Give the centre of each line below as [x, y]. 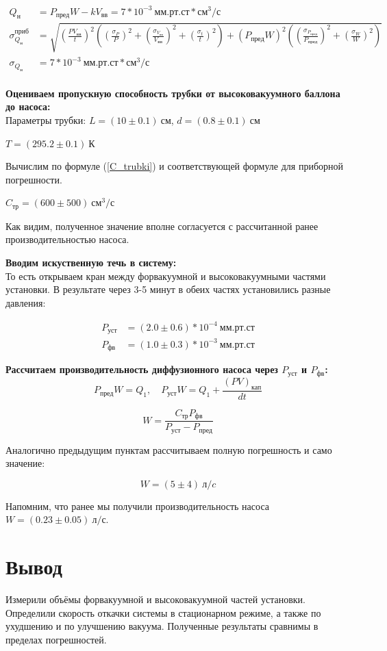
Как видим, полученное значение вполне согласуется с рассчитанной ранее [162, 226]
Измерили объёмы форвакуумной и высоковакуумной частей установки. [155, 599]
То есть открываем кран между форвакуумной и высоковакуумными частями [166, 276]
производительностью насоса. [67, 239]
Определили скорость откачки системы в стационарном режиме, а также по [163, 612]
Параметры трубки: [46, 120]
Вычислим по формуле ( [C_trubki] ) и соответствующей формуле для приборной [175, 166]
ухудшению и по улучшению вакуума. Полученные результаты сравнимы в [162, 626]
